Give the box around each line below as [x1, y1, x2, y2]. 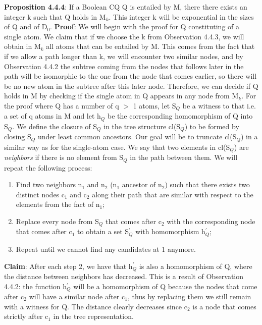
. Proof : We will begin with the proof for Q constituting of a [50, 21, 239, 32]
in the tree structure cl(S [103, 121, 181, 131]
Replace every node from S [16, 216, 99, 227]
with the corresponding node [167, 216, 255, 227]
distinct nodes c [16, 189, 65, 199]
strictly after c [4, 311, 48, 321]
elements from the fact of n [16, 199, 100, 209]
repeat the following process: [4, 162, 92, 173]
